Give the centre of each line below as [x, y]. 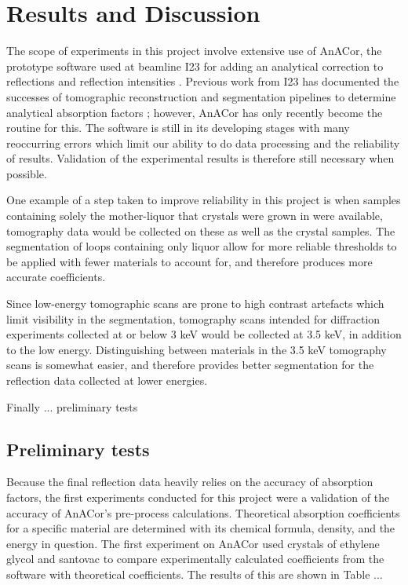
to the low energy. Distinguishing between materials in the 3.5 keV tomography [197, 349]
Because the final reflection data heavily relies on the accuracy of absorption [190, 482]
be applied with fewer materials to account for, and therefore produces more [189, 261]
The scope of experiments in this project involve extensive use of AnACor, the [194, 51]
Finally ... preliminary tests [72, 406]
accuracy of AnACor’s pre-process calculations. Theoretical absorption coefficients [203, 512]
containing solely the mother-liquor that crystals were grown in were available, [195, 216]
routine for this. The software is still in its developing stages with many [178, 128]
